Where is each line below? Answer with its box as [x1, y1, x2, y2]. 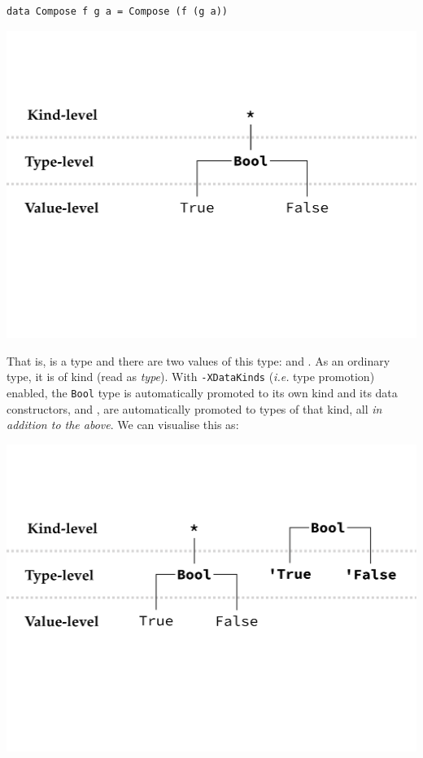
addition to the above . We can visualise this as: [7, 416, 239, 433]
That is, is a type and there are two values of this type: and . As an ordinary [7, 352, 390, 369]
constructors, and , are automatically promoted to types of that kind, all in [7, 400, 382, 417]
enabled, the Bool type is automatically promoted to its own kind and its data [7, 383, 398, 401]
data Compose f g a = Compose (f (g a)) [7, 6, 229, 17]
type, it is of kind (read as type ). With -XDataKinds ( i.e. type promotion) [7, 368, 375, 385]
